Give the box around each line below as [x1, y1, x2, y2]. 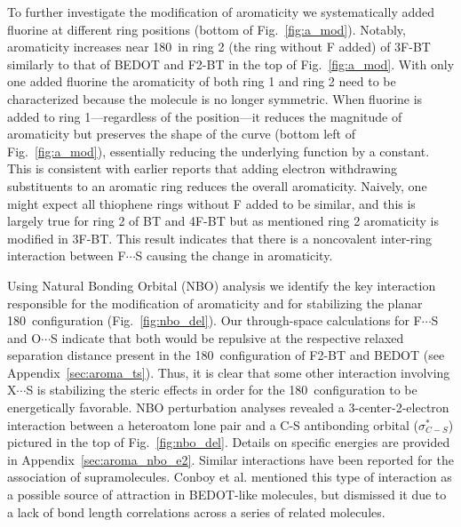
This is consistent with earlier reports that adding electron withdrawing [7, 159, 397, 178]
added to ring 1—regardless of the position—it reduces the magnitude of [7, 107, 402, 125]
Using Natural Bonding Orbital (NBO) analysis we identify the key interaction [7, 275, 436, 294]
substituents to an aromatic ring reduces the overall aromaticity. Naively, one [7, 176, 427, 195]
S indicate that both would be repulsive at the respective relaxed [51, 328, 404, 347]
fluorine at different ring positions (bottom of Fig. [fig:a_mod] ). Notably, [7, 20, 406, 38]
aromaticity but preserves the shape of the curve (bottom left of [7, 124, 355, 143]
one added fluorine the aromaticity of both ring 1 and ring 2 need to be [7, 72, 396, 91]
